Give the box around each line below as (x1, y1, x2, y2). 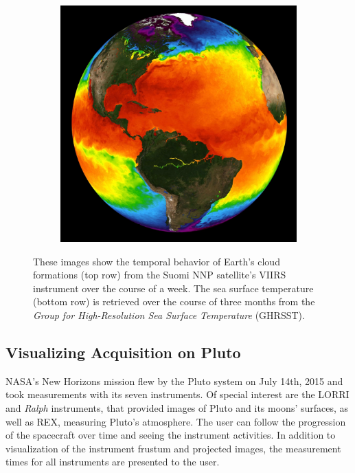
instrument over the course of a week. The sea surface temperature (33, 280, 314, 295)
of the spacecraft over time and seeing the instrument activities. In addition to (5, 428, 336, 442)
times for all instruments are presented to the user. (5, 454, 220, 469)
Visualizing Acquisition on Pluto (5, 341, 241, 362)
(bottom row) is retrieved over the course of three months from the (33, 294, 315, 309)
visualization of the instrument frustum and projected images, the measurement (5, 441, 341, 455)
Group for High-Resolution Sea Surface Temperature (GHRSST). (33, 307, 305, 322)
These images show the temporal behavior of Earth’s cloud (33, 254, 280, 268)
